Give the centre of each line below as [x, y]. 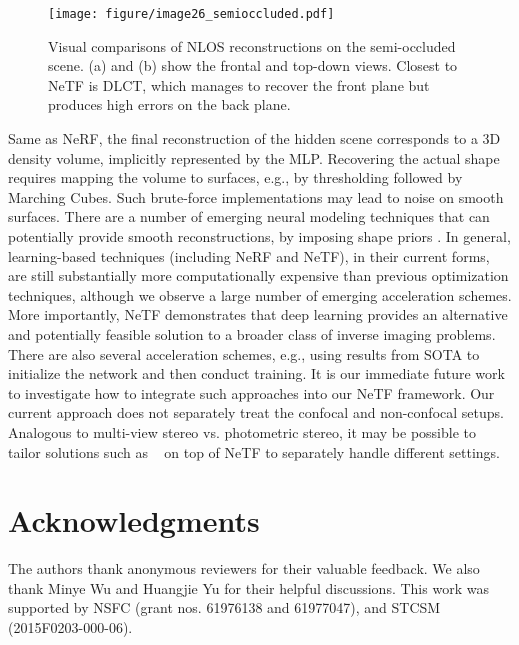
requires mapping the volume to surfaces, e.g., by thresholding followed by [235, 177]
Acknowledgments [134, 520]
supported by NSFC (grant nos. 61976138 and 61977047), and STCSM [224, 607]
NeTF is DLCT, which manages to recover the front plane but [239, 84]
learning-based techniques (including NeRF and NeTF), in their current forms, [249, 255]
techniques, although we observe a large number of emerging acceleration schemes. [260, 294]
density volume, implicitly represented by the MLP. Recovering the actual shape [254, 157]
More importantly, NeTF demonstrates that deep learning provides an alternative [258, 314]
